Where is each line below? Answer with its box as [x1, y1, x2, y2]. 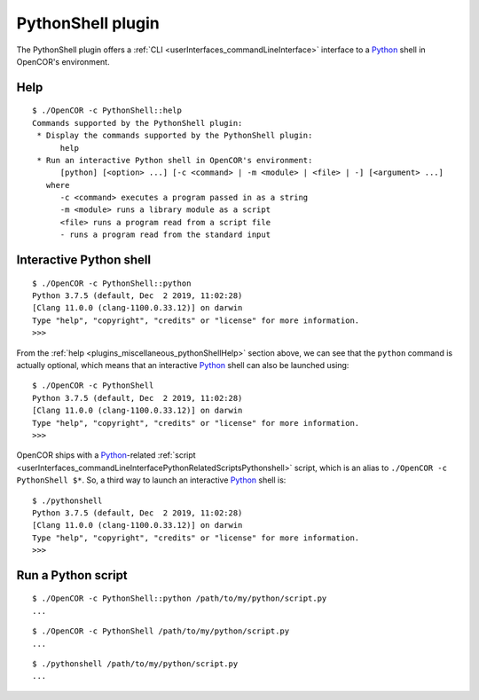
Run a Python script [16, 568, 128, 583]
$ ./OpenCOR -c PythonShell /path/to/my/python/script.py [32, 626, 290, 636]
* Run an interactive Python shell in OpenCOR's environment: [36, 155, 313, 165]
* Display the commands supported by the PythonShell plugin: [36, 130, 313, 141]
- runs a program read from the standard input [59, 230, 271, 240]
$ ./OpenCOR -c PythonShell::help [32, 106, 182, 115]
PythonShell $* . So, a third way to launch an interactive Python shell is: [16, 475, 287, 485]
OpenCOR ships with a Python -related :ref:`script [16, 450, 196, 460]
